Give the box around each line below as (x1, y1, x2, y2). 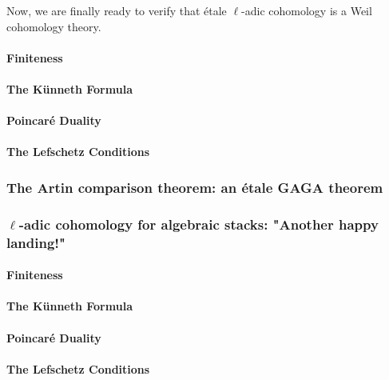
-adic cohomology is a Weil (241, 2, 372, 18)
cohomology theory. (6, 18, 101, 34)
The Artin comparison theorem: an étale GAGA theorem (6, 177, 383, 197)
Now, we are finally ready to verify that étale (6, 2, 227, 18)
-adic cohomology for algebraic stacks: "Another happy (18, 214, 379, 234)
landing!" (6, 232, 65, 252)
